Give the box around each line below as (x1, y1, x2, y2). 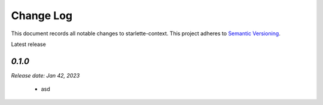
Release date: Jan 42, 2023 (11, 72, 80, 79)
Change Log (11, 9, 73, 22)
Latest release (11, 41, 46, 48)
